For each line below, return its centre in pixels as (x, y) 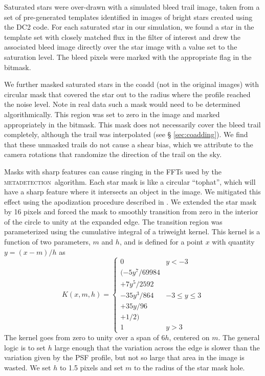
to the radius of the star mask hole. (189, 367)
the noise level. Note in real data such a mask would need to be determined (122, 104)
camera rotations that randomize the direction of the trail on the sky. (113, 154)
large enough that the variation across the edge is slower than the (157, 347)
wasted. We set (28, 367)
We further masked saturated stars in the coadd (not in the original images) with (131, 84)
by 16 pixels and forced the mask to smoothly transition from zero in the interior (131, 212)
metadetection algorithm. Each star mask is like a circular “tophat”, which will (130, 181)
